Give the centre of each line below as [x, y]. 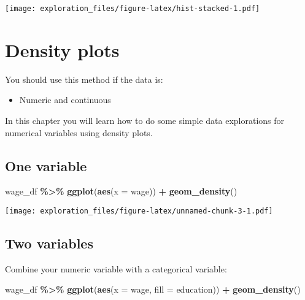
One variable [46, 165]
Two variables [49, 243]
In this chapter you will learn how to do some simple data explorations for [145, 120]
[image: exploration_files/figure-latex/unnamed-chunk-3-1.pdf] [139, 211]
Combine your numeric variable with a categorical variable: [116, 268]
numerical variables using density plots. [79, 132]
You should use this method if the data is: [84, 79]
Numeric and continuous [65, 100]
